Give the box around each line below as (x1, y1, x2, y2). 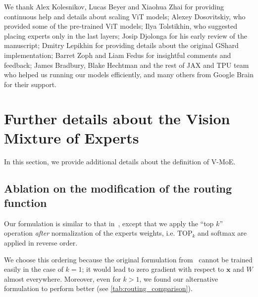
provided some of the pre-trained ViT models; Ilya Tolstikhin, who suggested (4, 21, 238, 31)
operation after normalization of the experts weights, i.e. (4, 228, 175, 238)
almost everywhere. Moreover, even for (4, 273, 121, 284)
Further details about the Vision (4, 108, 230, 128)
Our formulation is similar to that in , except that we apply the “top (4, 218, 214, 228)
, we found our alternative (139, 273, 218, 284)
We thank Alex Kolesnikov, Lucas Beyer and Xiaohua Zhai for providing (4, 1, 224, 11)
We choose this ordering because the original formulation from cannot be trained (4, 254, 253, 264)
